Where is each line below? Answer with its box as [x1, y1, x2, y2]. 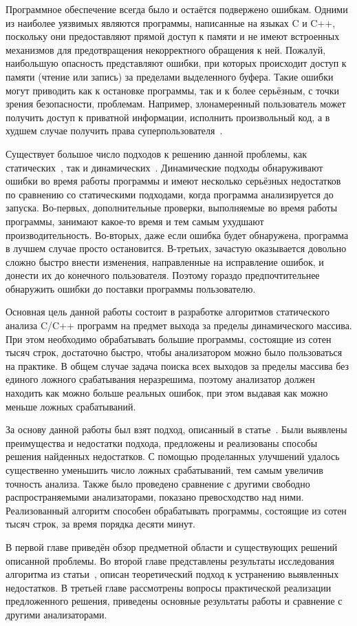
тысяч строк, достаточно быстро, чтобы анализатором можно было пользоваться [6, 345, 343, 359]
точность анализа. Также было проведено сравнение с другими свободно [6, 476, 310, 490]
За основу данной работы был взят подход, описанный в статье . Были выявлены [6, 422, 347, 437]
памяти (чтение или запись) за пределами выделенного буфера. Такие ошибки [6, 69, 334, 83]
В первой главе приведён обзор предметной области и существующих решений [6, 539, 338, 554]
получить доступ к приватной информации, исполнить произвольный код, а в [6, 109, 330, 124]
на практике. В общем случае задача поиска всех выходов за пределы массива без [6, 358, 349, 373]
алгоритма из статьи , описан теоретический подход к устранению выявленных [6, 567, 339, 581]
